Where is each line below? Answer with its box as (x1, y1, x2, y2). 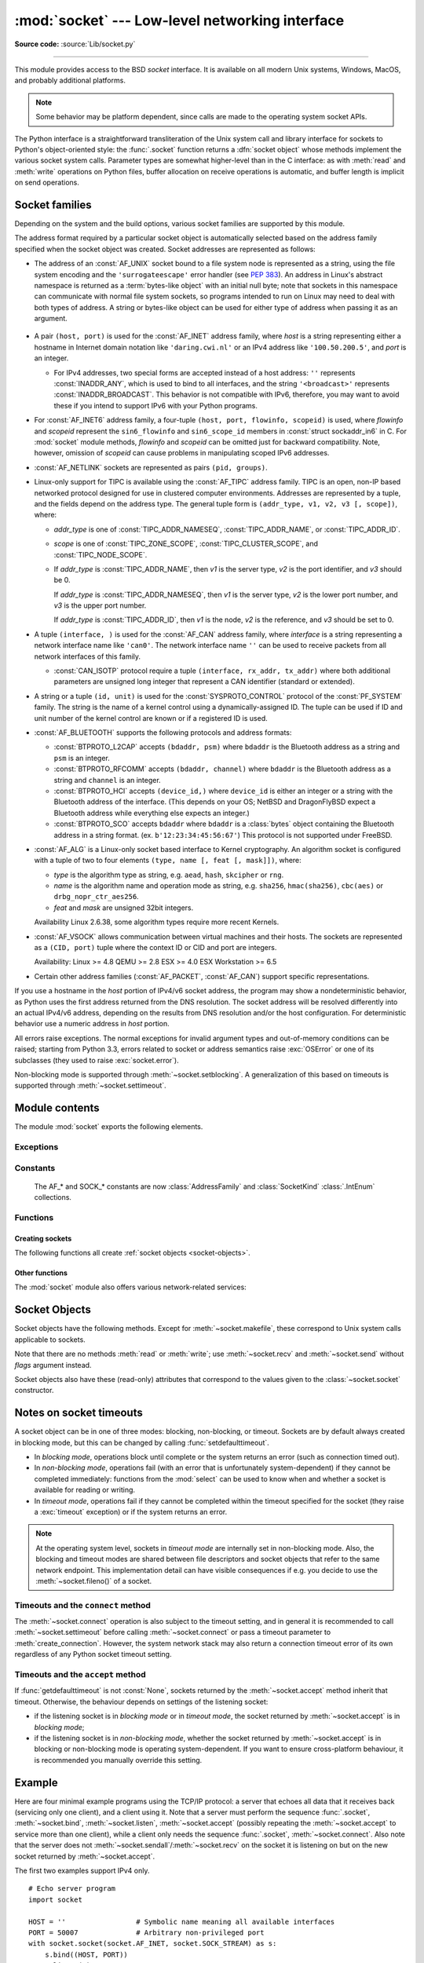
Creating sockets (14, 1234, 72, 1243)
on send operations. (14, 177, 80, 188)
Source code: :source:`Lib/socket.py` (14, 39, 136, 49)
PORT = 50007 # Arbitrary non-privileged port (28, 1928, 265, 1937)
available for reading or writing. (34, 1485, 136, 1495)
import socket (28, 1895, 82, 1904)
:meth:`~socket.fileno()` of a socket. (35, 1576, 152, 1585)
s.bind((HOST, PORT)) (44, 1950, 129, 1959)
